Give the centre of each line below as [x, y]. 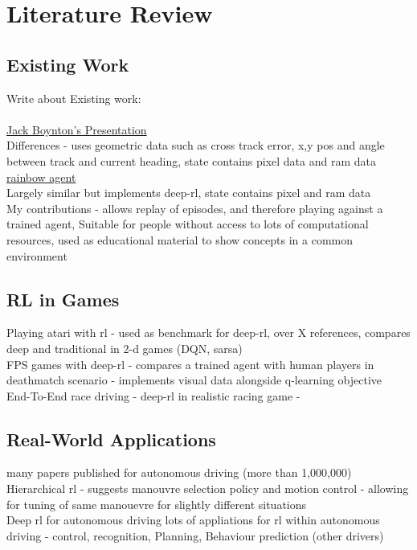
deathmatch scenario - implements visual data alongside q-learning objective [194, 380]
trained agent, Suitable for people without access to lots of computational [188, 224]
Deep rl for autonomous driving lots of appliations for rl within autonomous [193, 520]
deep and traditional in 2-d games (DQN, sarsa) [125, 348]
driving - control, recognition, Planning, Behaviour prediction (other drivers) [195, 535]
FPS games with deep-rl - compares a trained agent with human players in [190, 364]
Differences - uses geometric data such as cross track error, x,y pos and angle [196, 145]
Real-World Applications [111, 439]
